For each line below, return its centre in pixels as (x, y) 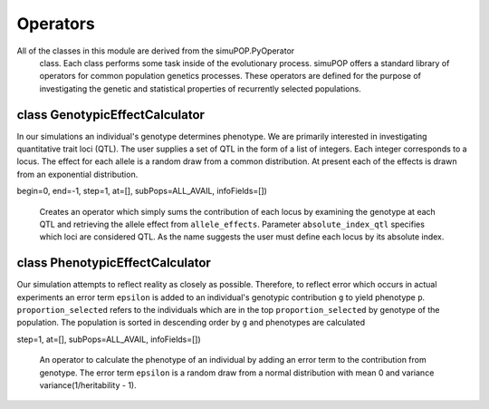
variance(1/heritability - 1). (88, 385)
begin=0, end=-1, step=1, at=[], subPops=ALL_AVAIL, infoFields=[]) (142, 191)
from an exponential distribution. (77, 174)
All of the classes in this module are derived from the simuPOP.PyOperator (156, 51)
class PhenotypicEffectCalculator (114, 263)
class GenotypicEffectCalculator (111, 115)
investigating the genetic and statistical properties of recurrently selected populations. (200, 88)
